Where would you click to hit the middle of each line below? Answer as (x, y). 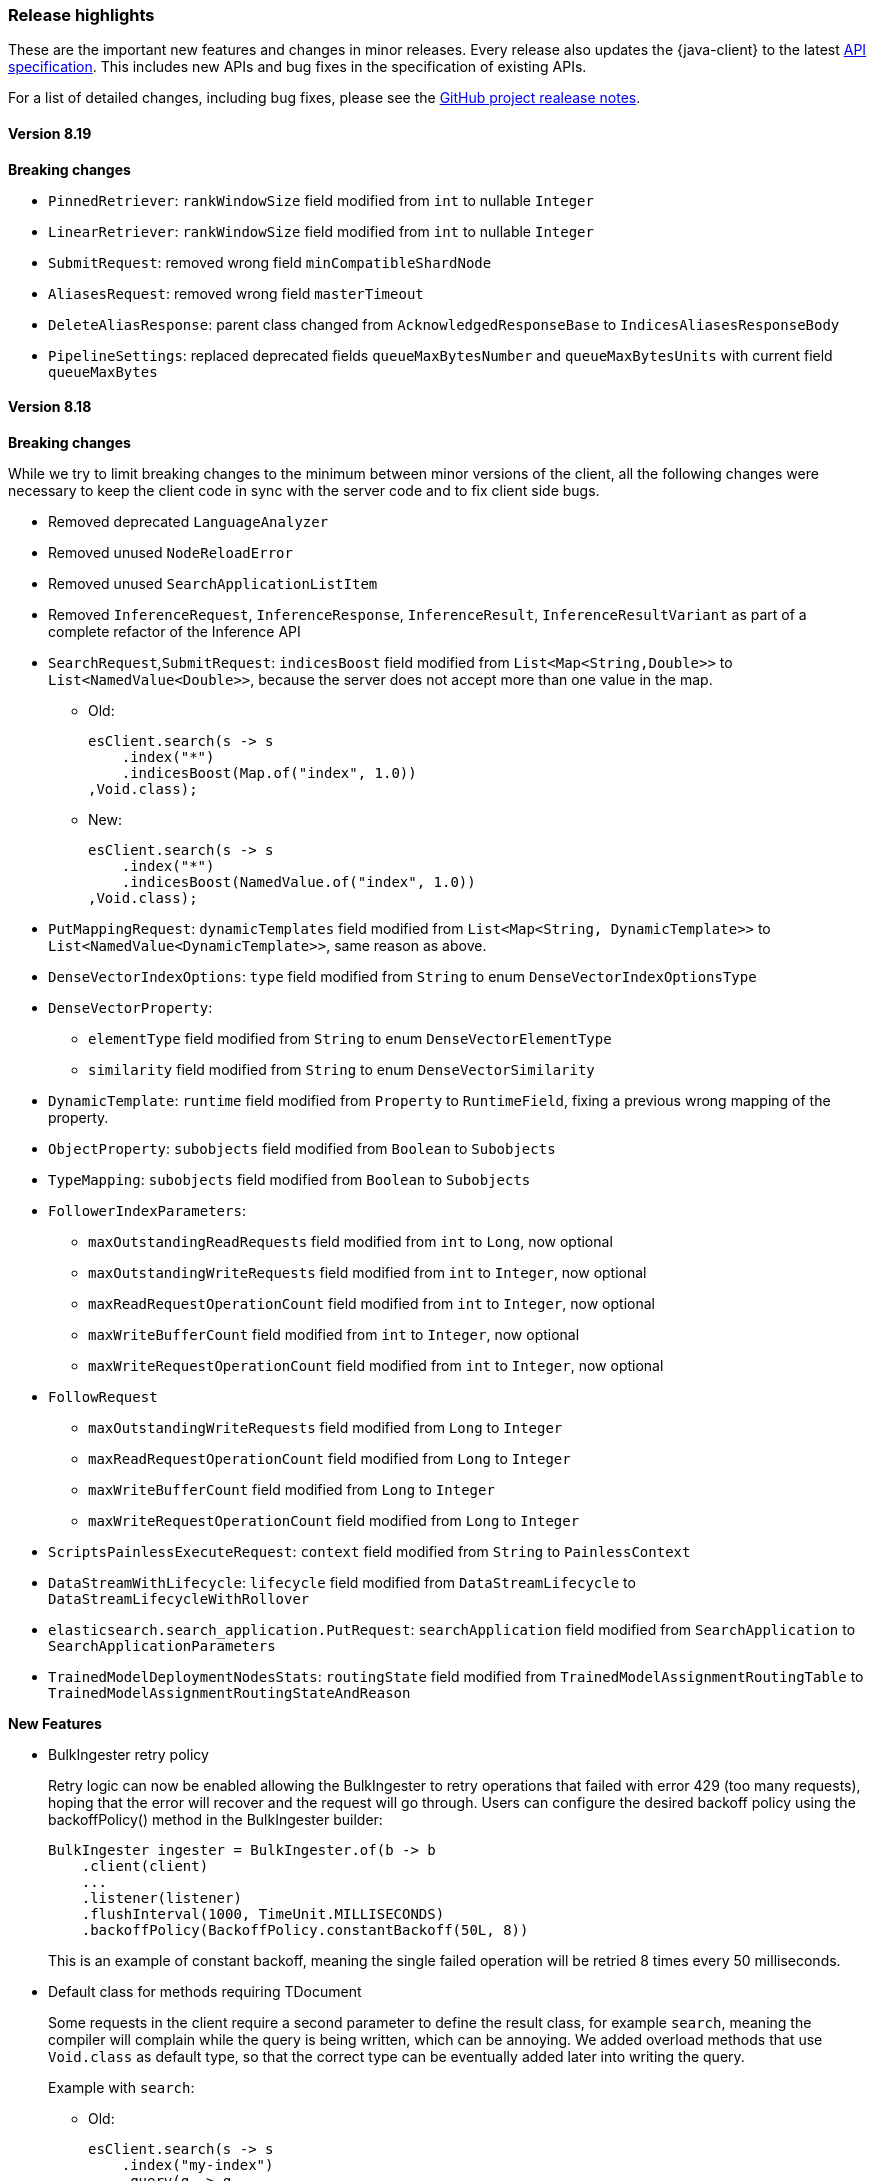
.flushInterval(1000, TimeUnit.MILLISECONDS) (263, 1913)
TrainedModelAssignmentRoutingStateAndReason (229, 1692)
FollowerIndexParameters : (147, 1210)
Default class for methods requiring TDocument (205, 1991)
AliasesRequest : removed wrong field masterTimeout (236, 293)
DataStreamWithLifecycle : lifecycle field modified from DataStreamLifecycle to (342, 1582)
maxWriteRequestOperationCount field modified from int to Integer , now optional (376, 1365)
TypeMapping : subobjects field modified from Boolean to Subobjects (289, 1179)
